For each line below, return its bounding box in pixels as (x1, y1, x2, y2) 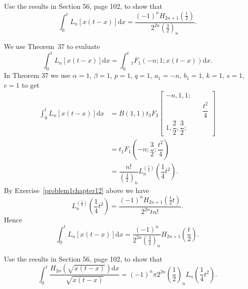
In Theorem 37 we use (4, 70, 71, 80)
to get (22, 79, 40, 90)
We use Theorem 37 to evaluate (4, 41, 100, 51)
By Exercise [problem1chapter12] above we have (4, 185, 149, 195)
